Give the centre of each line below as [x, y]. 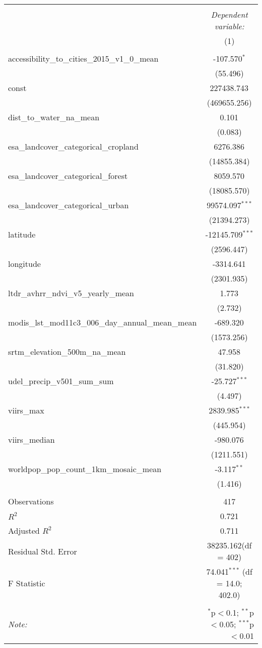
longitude [24, 264]
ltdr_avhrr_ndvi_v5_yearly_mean [71, 293]
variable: [229, 26]
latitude [22, 234]
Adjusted [24, 530]
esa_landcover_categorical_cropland [73, 146]
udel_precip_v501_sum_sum [61, 381]
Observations [31, 501]
